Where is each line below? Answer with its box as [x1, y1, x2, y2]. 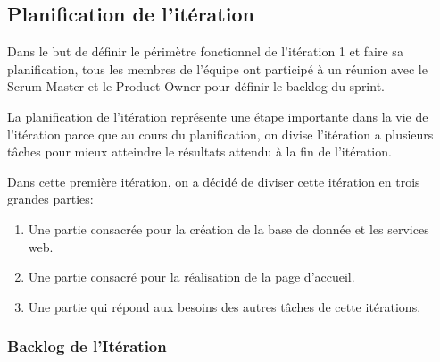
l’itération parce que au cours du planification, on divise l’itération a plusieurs [7, 124, 434, 143]
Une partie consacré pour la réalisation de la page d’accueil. [28, 267, 355, 286]
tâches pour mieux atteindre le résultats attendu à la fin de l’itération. [7, 142, 392, 161]
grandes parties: [7, 189, 94, 208]
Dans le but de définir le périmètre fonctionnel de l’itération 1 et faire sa [7, 42, 403, 61]
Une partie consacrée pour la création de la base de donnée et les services [28, 219, 429, 238]
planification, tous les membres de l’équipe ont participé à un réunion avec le [7, 59, 428, 78]
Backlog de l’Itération [7, 335, 167, 358]
